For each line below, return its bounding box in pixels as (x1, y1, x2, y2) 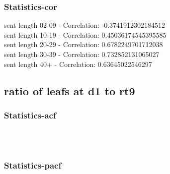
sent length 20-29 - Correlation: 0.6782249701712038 (4, 39, 163, 50)
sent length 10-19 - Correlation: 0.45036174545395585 (4, 29, 167, 40)
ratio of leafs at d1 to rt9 (4, 83, 135, 98)
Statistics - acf (4, 109, 56, 121)
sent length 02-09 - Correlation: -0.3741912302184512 (4, 20, 166, 30)
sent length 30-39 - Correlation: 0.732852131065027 (4, 49, 160, 59)
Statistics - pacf (4, 159, 62, 172)
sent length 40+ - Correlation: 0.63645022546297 (4, 58, 152, 69)
